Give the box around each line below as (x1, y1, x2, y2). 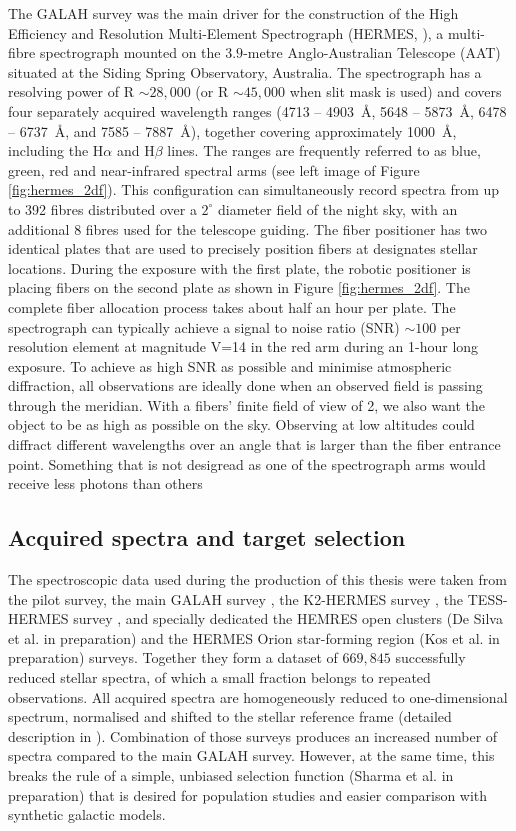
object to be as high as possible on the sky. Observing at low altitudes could (8, 414, 475, 435)
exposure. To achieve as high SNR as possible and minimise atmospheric (8, 355, 452, 376)
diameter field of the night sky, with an (218, 198, 458, 219)
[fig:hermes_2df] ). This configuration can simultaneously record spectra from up (8, 179, 500, 200)
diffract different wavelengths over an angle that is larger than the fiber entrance (8, 434, 501, 455)
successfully (395, 647, 466, 668)
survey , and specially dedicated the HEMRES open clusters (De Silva (73, 608, 503, 629)
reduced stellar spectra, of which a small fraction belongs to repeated (8, 667, 431, 688)
